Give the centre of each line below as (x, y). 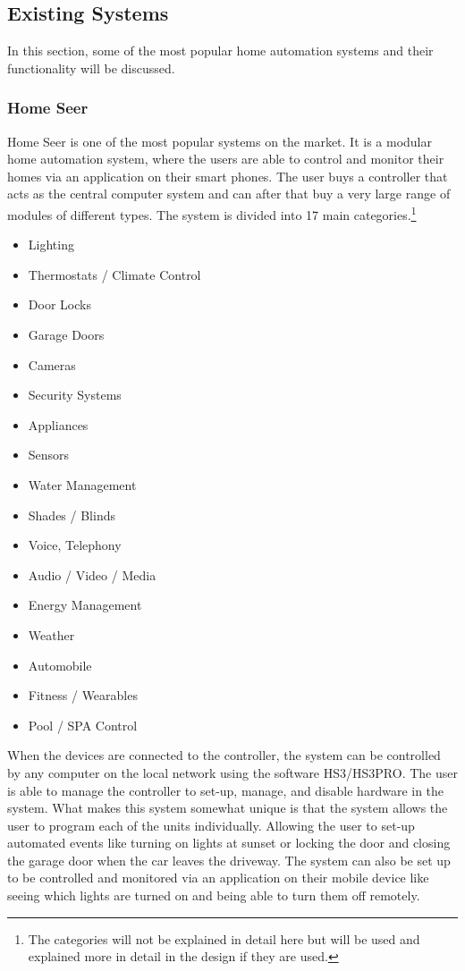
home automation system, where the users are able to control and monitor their (226, 159)
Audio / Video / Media (92, 574)
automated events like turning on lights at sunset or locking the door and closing (229, 843)
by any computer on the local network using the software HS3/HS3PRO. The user (232, 772)
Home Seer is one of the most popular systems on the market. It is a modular (220, 141)
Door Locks (59, 304)
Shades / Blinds (72, 515)
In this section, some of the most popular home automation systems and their (220, 51)
